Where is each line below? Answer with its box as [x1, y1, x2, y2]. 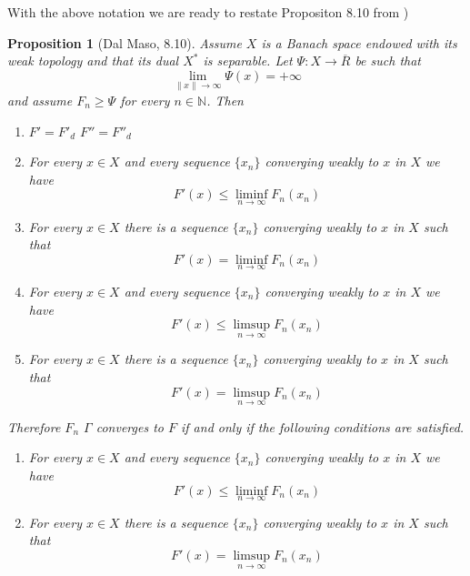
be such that [355, 51, 422, 70]
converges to [95, 417, 164, 436]
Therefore [7, 417, 61, 436]
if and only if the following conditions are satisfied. [180, 417, 465, 436]
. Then [206, 91, 244, 109]
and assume [7, 91, 73, 109]
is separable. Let [203, 51, 293, 70]
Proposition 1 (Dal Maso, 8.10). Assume [7, 33, 242, 52]
